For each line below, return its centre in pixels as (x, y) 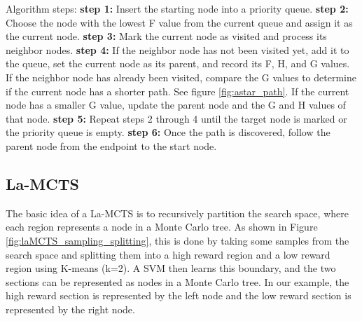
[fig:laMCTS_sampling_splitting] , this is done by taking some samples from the (177, 240)
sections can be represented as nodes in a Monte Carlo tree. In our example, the (177, 281)
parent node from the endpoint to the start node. (111, 145)
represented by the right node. (70, 309)
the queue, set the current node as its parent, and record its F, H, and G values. (178, 63)
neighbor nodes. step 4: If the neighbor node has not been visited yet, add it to (177, 49)
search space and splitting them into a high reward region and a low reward (168, 254)
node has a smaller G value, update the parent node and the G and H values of (176, 105)
